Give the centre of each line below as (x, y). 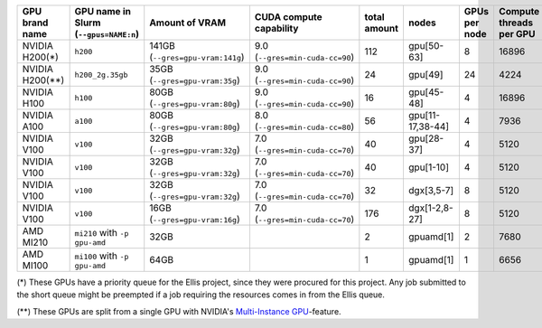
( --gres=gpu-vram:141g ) (197, 57)
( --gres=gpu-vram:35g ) (195, 80)
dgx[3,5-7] (431, 190)
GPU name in (103, 11)
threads (515, 23)
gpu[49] (425, 75)
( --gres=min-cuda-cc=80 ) (304, 127)
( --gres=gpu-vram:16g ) (195, 219)
